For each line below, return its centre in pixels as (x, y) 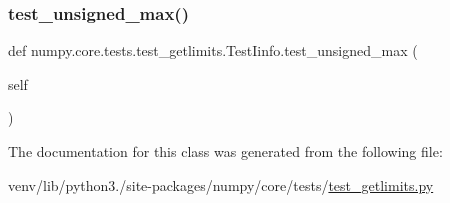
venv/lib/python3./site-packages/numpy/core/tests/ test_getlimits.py (221, 184)
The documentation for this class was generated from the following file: (225, 151)
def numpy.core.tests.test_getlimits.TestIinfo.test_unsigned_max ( (213, 50)
